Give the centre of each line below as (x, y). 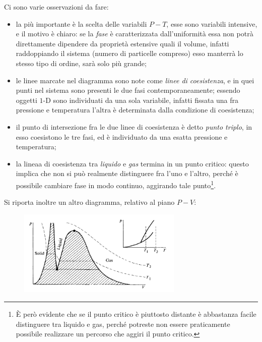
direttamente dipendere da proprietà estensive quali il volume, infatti (122, 43)
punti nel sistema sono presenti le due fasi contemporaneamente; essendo (128, 90)
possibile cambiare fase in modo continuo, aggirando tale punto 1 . (116, 184)
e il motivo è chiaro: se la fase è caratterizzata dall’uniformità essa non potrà (135, 34)
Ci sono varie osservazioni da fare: (56, 7)
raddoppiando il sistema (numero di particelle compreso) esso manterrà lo (129, 53)
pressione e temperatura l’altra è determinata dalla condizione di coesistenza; (135, 110)
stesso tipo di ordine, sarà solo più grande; (81, 63)
